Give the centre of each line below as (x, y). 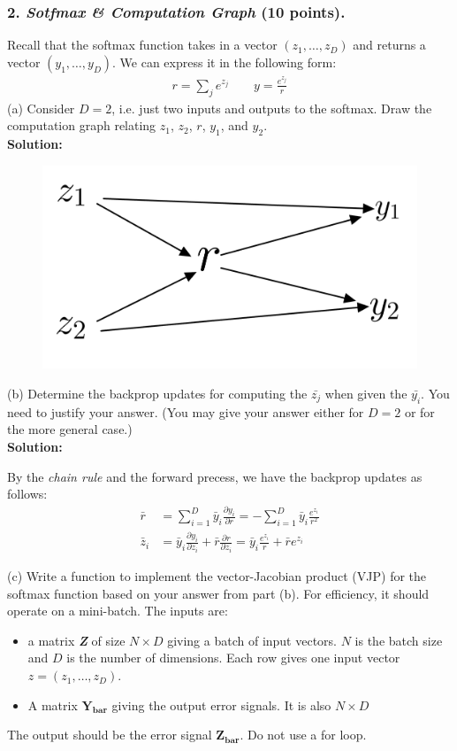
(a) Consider (41, 108)
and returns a (389, 45)
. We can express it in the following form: (225, 62)
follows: (27, 494)
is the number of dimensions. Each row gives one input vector (233, 658)
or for (419, 411)
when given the (366, 393)
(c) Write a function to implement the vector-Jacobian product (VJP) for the (217, 576)
